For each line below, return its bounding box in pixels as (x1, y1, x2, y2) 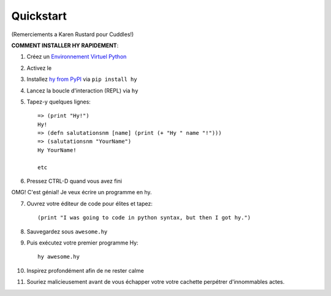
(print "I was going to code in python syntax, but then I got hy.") (37, 214, 251, 221)
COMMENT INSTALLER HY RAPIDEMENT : (11, 42, 119, 49)
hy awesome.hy (37, 253, 80, 260)
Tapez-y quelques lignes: (26, 98, 91, 105)
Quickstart (11, 9, 67, 23)
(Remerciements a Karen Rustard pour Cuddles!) (11, 31, 134, 38)
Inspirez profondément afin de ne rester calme (26, 267, 144, 274)
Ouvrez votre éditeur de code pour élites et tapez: (26, 200, 153, 207)
